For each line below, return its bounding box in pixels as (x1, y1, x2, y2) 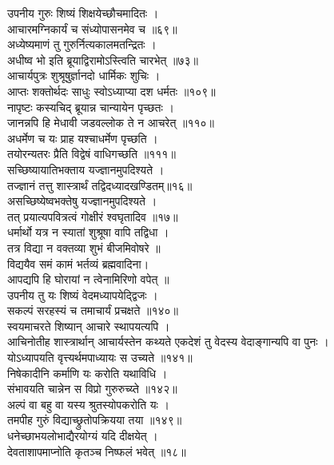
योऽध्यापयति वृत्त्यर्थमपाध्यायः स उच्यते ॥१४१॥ (7, 349, 193, 366)
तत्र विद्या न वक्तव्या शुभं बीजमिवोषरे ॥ (7, 239, 161, 256)
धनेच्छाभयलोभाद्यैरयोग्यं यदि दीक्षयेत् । (7, 427, 158, 444)
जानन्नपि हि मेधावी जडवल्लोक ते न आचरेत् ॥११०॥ (7, 114, 214, 131)
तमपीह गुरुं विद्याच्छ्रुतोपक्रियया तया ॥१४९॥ (7, 411, 182, 428)
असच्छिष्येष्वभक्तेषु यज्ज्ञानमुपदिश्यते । (7, 193, 157, 209)
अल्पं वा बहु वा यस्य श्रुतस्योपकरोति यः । (7, 395, 169, 412)
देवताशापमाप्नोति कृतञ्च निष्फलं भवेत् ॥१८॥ (7, 443, 186, 459)
